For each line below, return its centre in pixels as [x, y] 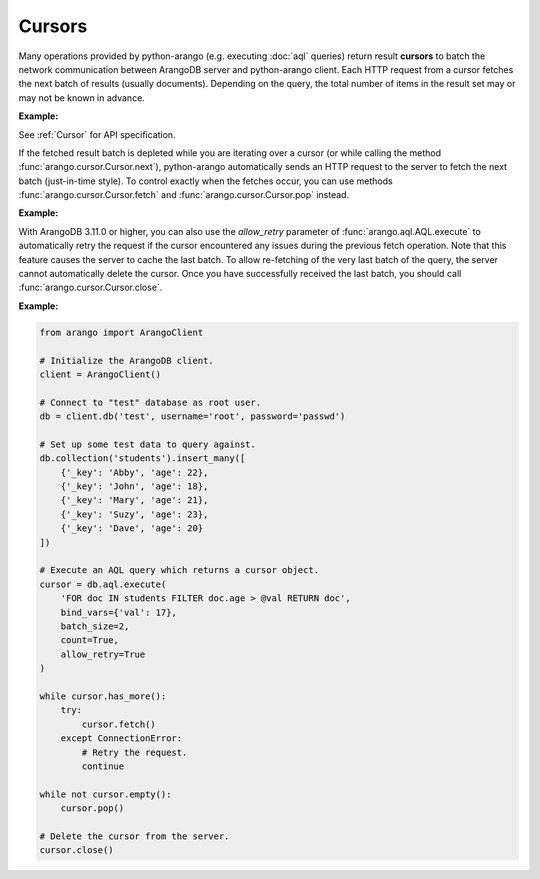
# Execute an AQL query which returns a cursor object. [179, 570]
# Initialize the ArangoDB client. [126, 360]
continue [103, 766]
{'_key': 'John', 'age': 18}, [134, 486]
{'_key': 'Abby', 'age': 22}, [134, 472]
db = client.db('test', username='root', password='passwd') [192, 416]
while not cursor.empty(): [105, 794]
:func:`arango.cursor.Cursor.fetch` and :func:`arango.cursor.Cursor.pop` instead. [184, 195]
